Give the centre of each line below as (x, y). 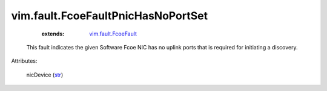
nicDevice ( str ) (45, 75)
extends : (53, 34)
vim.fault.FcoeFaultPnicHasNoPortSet (110, 16)
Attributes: (24, 61)
